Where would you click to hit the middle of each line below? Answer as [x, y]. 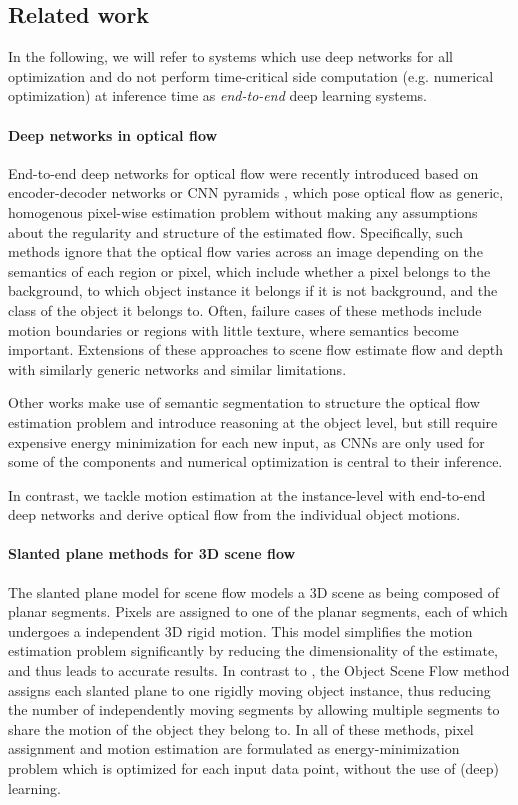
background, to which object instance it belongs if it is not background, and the [253, 290]
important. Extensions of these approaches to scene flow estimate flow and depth [255, 349]
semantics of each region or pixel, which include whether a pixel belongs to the [249, 270]
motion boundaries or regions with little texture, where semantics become [233, 329]
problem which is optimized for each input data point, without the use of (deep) [254, 768]
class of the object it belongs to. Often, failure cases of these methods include [245, 309]
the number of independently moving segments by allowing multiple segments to [254, 709]
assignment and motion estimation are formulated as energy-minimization [234, 748]
